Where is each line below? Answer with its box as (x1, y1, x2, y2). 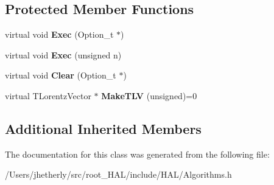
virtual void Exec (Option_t (5, 28, 114, 41)
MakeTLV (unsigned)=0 (101, 89, 197, 102)
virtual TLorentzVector (5, 89, 91, 102)
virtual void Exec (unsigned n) (5, 48, 122, 61)
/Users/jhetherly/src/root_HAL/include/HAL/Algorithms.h (5, 168, 232, 181)
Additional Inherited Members (5, 119, 202, 138)
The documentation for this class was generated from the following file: (5, 147, 270, 160)
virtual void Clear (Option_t (5, 69, 116, 82)
